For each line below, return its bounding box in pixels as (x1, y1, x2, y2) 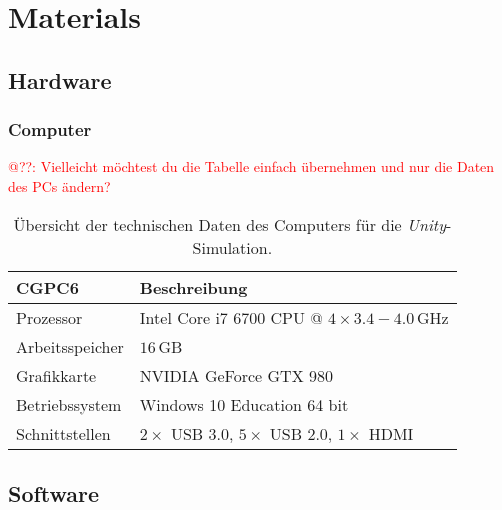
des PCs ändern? (8, 175, 111, 196)
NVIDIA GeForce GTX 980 (139, 363, 333, 387)
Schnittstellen (16, 421, 111, 445)
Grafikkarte (16, 363, 97, 387)
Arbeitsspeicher (16, 334, 124, 358)
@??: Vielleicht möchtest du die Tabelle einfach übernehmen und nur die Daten (8, 156, 495, 177)
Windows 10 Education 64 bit (139, 392, 349, 416)
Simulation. (192, 235, 273, 259)
